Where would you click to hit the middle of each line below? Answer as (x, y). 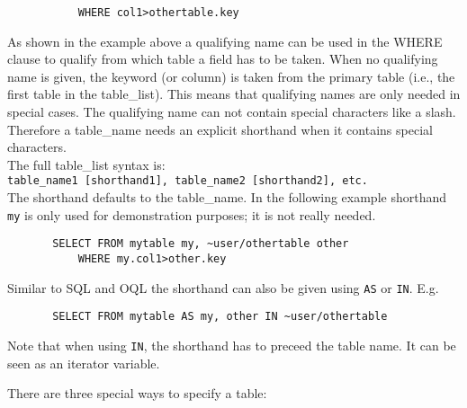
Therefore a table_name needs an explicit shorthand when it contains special (220, 129)
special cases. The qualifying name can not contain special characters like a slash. (232, 112)
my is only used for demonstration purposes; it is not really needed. (192, 214)
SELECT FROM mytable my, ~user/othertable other (201, 244)
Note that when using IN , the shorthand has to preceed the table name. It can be (232, 345)
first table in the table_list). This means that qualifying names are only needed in (234, 94)
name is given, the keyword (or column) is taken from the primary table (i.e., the (231, 76)
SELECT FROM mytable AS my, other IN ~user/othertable (220, 317)
